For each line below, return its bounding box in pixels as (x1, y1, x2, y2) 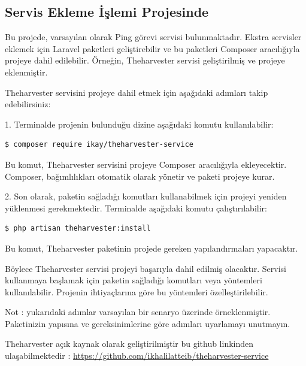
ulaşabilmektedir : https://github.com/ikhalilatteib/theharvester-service (5, 349, 269, 362)
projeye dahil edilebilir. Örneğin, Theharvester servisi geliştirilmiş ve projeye (5, 54, 285, 66)
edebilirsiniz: (5, 98, 51, 110)
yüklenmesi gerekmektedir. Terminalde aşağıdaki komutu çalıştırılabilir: (5, 201, 267, 214)
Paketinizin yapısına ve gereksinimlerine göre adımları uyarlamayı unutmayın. (5, 317, 290, 329)
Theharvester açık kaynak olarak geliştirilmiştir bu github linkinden (5, 337, 254, 350)
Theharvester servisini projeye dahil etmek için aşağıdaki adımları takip (5, 86, 268, 98)
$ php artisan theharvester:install (5, 224, 151, 233)
